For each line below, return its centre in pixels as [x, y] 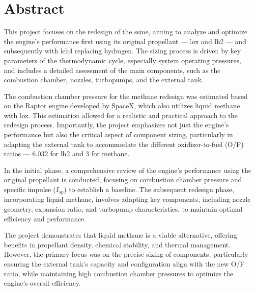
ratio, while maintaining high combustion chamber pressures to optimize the [119, 273]
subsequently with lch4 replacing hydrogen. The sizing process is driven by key [123, 51]
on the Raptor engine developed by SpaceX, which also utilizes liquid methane [122, 106]
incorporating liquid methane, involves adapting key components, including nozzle [127, 199]
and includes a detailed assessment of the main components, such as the [112, 70]
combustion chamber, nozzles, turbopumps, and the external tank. [104, 80]
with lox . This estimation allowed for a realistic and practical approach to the [121, 115]
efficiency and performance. [45, 218]
